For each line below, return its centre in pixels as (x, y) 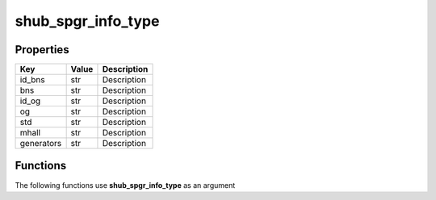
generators (41, 144)
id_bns (32, 80)
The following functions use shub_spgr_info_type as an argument (125, 185)
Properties (42, 50)
